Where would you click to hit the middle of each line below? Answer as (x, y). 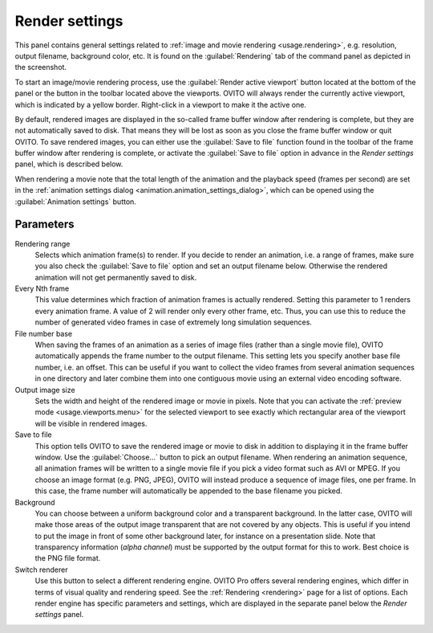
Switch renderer (41, 570)
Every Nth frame (42, 288)
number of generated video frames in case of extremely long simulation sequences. (174, 322)
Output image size (45, 390)
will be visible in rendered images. (91, 423)
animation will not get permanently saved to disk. (116, 277)
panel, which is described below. (69, 164)
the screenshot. (41, 67)
